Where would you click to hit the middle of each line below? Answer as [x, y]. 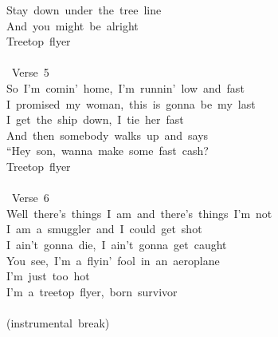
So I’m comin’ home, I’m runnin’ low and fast [125, 87]
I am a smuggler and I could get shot [104, 229]
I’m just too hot [48, 276]
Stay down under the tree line [84, 10]
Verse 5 [30, 72]
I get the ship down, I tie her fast [95, 119]
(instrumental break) [58, 322]
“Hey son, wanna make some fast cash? [108, 151]
